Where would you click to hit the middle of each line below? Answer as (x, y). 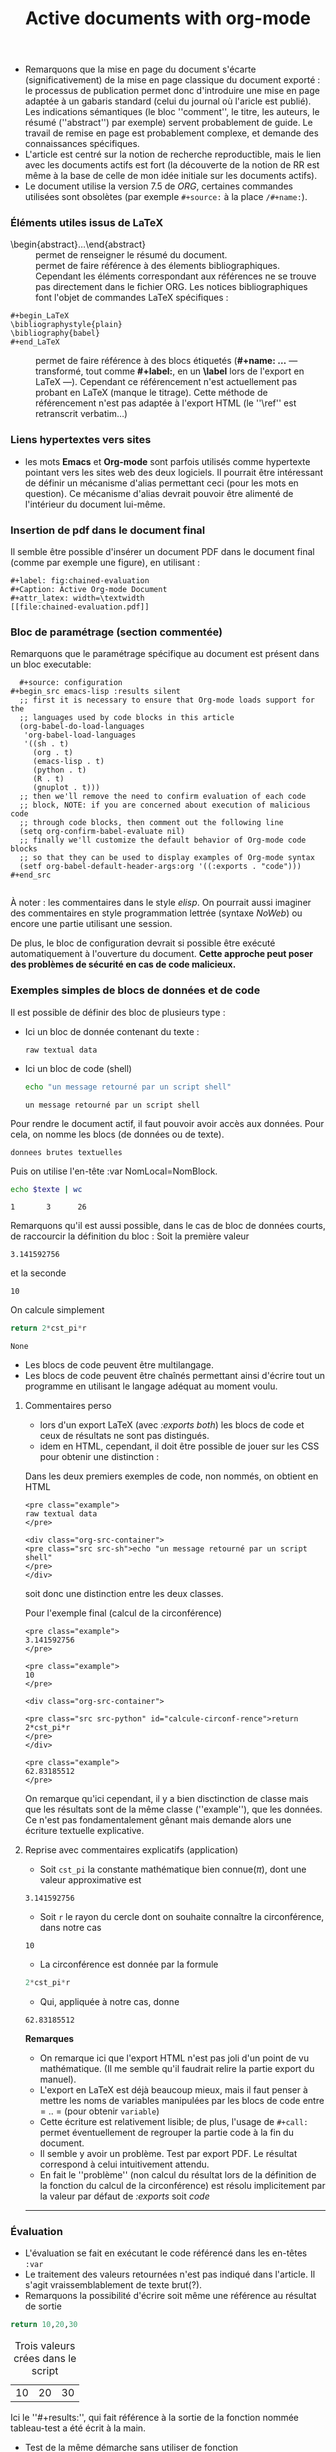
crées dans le (45, 2359)
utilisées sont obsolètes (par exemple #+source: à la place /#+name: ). (166, 197)
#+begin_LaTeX (40, 316)
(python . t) (59, 770)
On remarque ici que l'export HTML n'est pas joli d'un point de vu (174, 2058)
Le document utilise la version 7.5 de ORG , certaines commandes (158, 186)
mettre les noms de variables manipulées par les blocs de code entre (182, 2101)
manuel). (58, 2079)
